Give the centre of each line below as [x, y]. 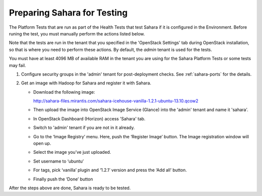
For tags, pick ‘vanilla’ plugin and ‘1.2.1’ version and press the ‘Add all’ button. [110, 170]
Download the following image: [64, 92]
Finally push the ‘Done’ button [63, 179]
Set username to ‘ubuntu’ [59, 161]
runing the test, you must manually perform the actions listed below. [77, 33]
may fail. [17, 65]
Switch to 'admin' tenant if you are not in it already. [84, 128]
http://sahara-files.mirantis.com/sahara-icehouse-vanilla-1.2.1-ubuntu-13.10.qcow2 [116, 101]
